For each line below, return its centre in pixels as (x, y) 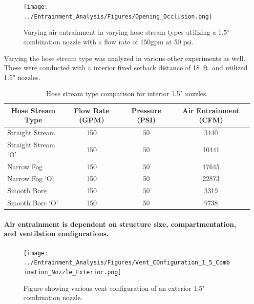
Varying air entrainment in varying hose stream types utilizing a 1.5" (127, 32)
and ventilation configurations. (56, 233)
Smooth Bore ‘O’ (33, 203)
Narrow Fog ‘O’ (31, 178)
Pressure (146, 110)
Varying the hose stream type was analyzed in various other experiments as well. (125, 58)
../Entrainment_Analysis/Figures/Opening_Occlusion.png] (118, 16)
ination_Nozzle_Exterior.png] (73, 272)
